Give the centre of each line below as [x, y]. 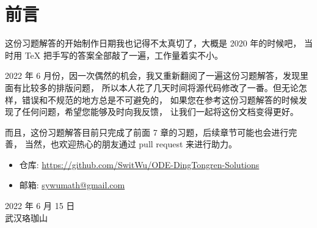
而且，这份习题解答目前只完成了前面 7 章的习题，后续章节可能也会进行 [147, 132]
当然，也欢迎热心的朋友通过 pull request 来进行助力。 [131, 144]
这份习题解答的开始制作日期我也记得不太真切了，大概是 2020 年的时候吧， [153, 43]
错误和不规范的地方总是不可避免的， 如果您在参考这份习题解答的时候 [160, 99]
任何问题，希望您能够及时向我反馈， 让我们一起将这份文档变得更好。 [160, 112]
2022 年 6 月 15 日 [40, 206]
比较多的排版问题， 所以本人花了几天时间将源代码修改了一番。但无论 [160, 87]
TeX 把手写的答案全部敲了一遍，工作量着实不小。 [124, 55]
